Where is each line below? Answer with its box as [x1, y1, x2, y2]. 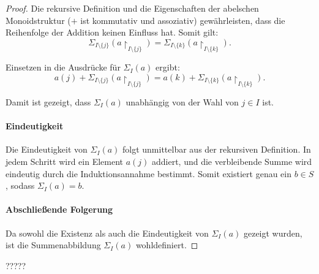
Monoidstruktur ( [6, 13, 71, 26]
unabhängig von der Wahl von [126, 95, 239, 108]
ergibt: [156, 61, 180, 74]
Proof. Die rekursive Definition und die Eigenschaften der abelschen [6, 2, 259, 14]
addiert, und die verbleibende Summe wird [151, 154, 312, 167]
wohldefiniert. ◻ [135, 238, 198, 251]
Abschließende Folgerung [6, 203, 113, 216]
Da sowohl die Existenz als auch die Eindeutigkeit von [6, 226, 209, 239]
